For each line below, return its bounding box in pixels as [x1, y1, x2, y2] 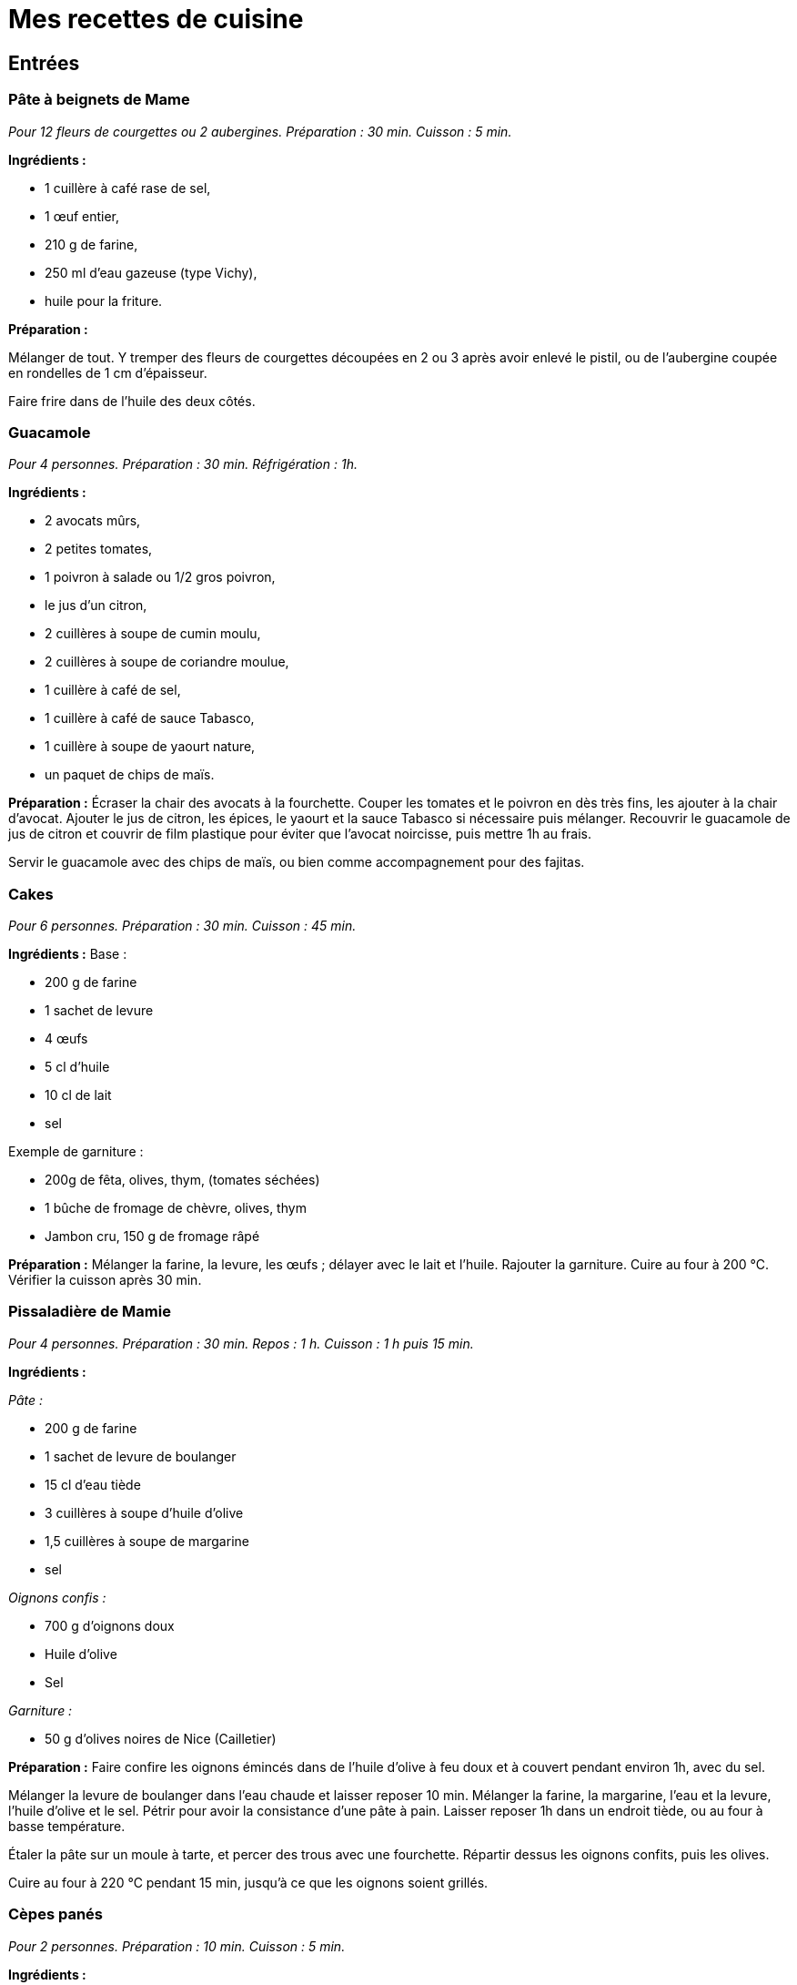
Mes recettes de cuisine [8, 4, 304, 35]
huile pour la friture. [45, 292, 163, 309]
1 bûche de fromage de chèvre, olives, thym [45, 1200, 307, 1216]
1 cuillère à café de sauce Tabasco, [45, 710, 255, 727]
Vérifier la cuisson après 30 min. [8, 1272, 202, 1288]
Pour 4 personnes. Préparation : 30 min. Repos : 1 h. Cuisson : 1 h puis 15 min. [8, 1335, 474, 1351]
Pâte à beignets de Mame [8, 90, 190, 109]
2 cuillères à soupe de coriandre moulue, [45, 654, 289, 670]
